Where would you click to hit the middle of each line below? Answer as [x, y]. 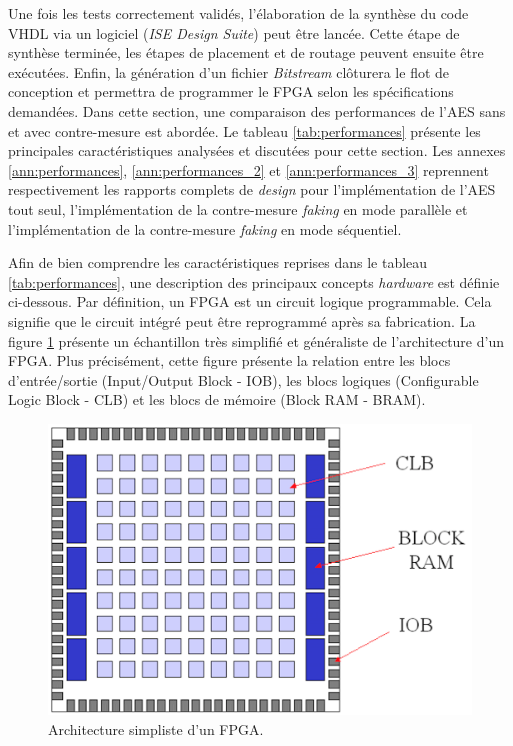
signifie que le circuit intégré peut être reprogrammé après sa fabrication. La [242, 320]
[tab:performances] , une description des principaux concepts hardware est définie [254, 281]
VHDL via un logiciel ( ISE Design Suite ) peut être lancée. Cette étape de [234, 32]
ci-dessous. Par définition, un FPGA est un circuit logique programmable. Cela [250, 301]
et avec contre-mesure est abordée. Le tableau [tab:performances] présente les [244, 130]
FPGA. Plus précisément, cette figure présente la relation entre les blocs [229, 360]
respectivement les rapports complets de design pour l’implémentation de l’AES [252, 189]
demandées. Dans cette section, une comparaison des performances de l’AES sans [257, 110]
